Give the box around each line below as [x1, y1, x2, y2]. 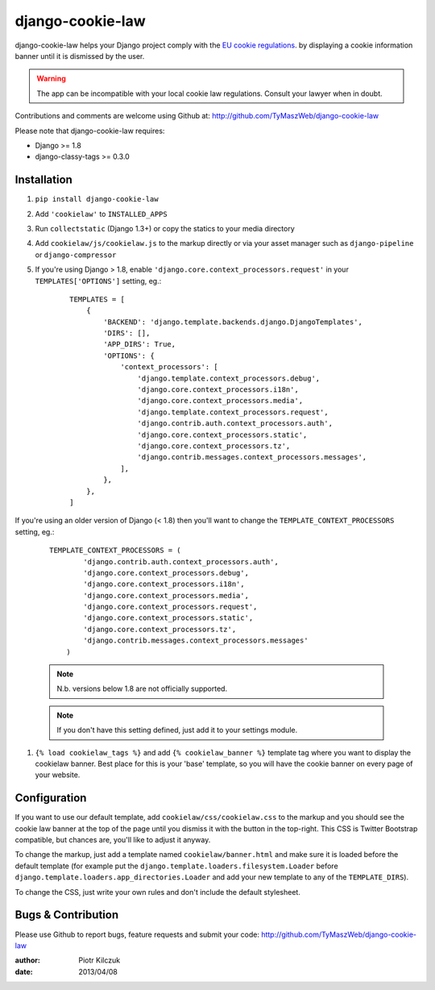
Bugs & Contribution [14, 908, 119, 922]
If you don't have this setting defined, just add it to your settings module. [56, 726, 298, 735]
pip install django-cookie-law [35, 194, 159, 204]
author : [14, 955, 40, 965]
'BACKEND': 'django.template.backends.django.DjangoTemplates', [103, 317, 362, 327]
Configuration [14, 791, 87, 805]
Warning [36, 73, 66, 84]
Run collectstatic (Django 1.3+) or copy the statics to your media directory [35, 223, 296, 233]
